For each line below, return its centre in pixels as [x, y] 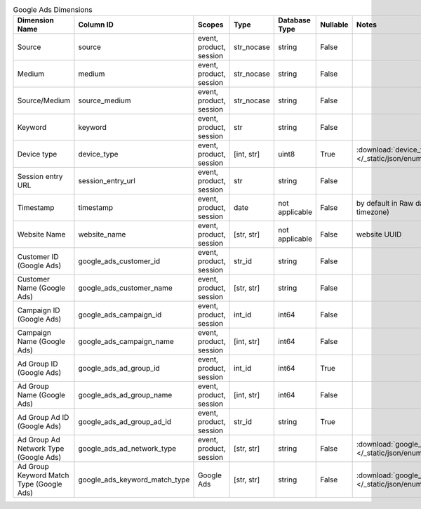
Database [295, 20]
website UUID [379, 234]
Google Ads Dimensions [53, 10]
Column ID [96, 25]
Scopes [210, 25]
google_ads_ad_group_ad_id [125, 422]
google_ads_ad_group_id [119, 369]
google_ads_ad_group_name [125, 395]
